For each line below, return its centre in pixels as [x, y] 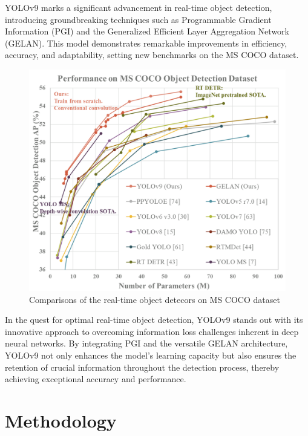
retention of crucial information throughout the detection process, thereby [142, 367]
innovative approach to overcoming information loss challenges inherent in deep [152, 331]
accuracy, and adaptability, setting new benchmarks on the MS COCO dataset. [152, 55]
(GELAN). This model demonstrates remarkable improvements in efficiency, [146, 43]
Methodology [61, 420]
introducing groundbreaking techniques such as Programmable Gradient [138, 19]
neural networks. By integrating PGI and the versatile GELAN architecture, [146, 343]
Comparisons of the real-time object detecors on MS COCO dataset [155, 299]
